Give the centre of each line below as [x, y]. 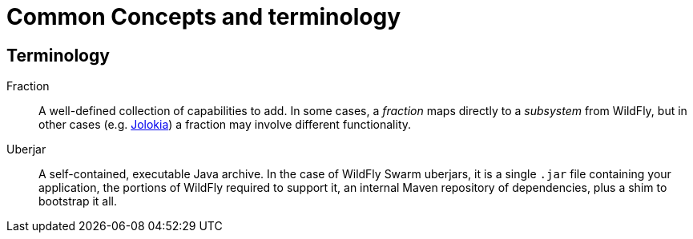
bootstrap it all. [78, 201]
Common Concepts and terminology [203, 17]
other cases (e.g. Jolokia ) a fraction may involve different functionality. [225, 125]
